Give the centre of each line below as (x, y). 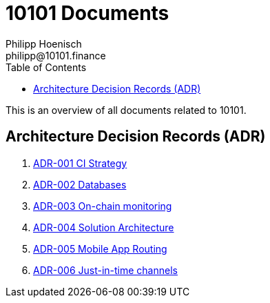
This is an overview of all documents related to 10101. (126, 110)
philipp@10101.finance (56, 55)
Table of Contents (46, 67)
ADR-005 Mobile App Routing (100, 248)
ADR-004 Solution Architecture (104, 227)
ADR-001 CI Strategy (80, 163)
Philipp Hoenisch (44, 43)
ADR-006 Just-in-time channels (105, 270)
